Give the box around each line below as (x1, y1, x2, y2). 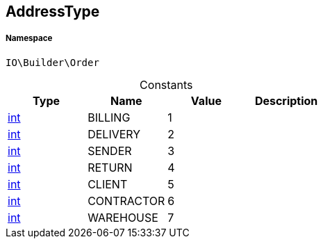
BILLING (88, 110, 131, 124)
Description (254, 93, 318, 108)
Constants (140, 77, 193, 92)
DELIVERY (88, 127, 141, 141)
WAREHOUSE (88, 210, 158, 225)
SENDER (88, 143, 132, 158)
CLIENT (88, 177, 128, 191)
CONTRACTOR (88, 193, 165, 208)
